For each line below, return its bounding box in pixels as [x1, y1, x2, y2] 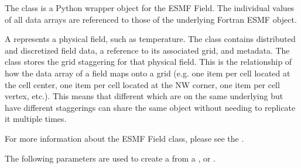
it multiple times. [5, 113, 67, 125]
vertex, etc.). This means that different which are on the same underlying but [5, 90, 283, 102]
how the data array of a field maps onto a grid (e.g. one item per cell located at [5, 66, 290, 79]
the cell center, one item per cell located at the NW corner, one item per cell [5, 78, 280, 90]
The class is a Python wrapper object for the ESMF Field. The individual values [5, 2, 295, 13]
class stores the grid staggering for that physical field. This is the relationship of [5, 55, 292, 68]
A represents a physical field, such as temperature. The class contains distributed [5, 33, 296, 45]
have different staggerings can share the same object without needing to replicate [5, 101, 296, 113]
